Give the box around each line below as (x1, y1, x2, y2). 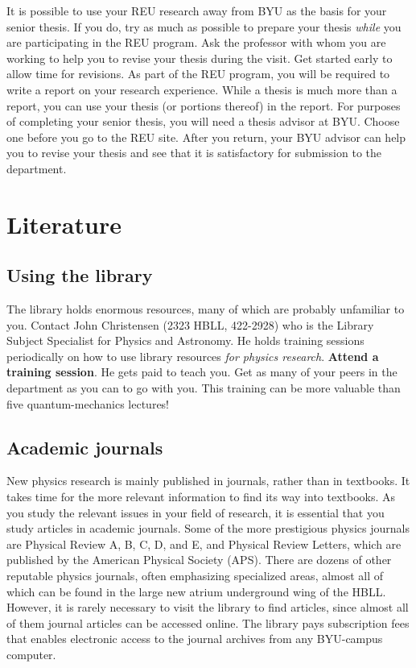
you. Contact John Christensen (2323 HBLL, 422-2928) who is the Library (6, 316, 374, 333)
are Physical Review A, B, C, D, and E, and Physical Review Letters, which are (6, 535, 402, 552)
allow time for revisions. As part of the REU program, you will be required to (6, 65, 390, 82)
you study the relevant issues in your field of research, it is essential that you (6, 504, 385, 521)
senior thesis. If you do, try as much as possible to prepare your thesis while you (6, 18, 402, 35)
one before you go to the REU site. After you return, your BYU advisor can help (6, 128, 406, 145)
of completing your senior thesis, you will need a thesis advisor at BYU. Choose (6, 113, 400, 130)
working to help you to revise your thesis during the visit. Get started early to (6, 49, 393, 66)
